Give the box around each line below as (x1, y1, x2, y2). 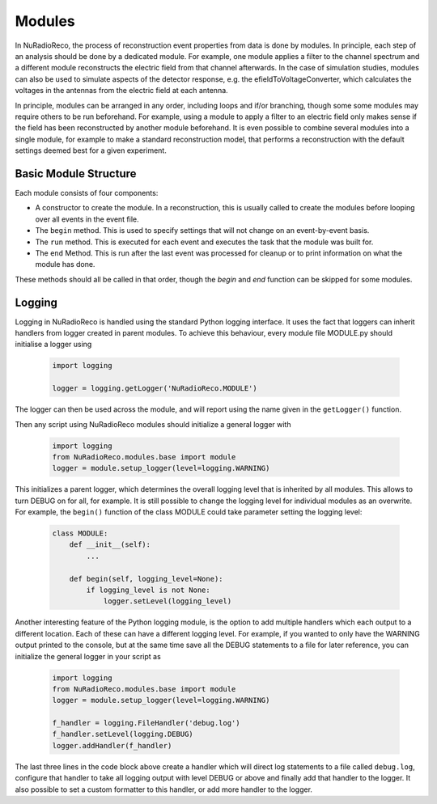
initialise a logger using (15, 340, 92, 349)
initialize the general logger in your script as (15, 651, 161, 661)
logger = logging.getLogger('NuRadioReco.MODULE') (52, 384, 258, 393)
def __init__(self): (69, 540, 151, 549)
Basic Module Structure (15, 167, 137, 180)
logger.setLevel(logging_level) (103, 597, 232, 606)
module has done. (35, 260, 95, 269)
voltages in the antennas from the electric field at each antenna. (15, 86, 228, 95)
